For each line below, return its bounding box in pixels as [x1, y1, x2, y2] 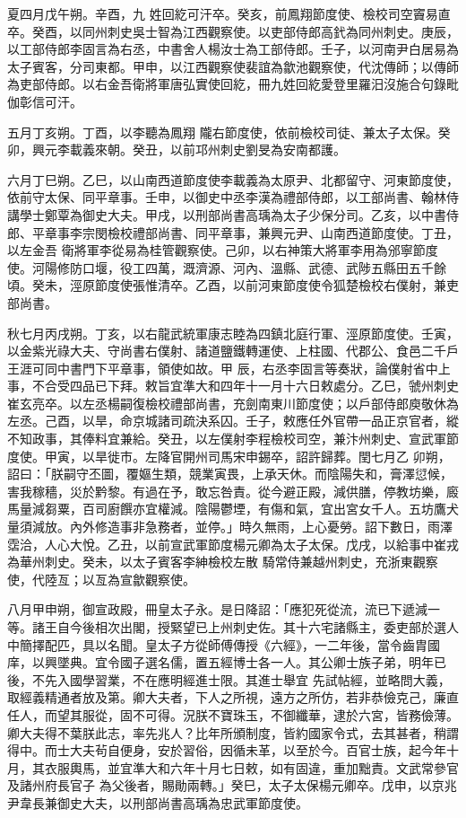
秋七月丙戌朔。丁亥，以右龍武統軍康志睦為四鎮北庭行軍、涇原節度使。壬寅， [7, 323, 459, 342]
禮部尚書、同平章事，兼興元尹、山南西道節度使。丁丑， [132, 223, 459, 242]
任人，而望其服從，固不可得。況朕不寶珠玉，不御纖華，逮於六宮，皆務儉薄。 [7, 705, 459, 724]
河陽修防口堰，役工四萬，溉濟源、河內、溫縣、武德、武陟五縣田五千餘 [31, 258, 446, 277]
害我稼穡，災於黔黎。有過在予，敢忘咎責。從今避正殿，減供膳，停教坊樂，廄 [7, 481, 459, 500]
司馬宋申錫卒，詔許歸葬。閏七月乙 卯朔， [207, 446, 451, 465]
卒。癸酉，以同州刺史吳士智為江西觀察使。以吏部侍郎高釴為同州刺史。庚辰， [7, 22, 459, 40]
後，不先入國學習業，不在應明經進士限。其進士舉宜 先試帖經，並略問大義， [7, 670, 451, 689]
